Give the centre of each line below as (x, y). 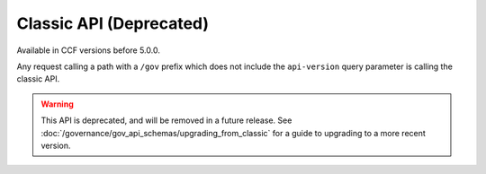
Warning (57, 104)
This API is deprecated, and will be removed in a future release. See (166, 120)
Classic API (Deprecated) (113, 23)
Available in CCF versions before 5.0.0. (89, 50)
